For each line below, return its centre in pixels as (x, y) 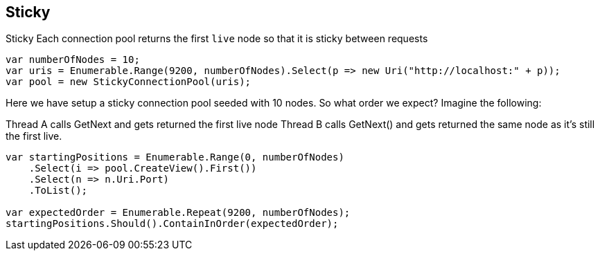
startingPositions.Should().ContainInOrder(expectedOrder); (172, 224)
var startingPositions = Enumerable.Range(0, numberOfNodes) (175, 157)
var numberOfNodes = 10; (73, 60)
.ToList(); (58, 191)
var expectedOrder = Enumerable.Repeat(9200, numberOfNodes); (178, 213)
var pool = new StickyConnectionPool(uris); (129, 82)
